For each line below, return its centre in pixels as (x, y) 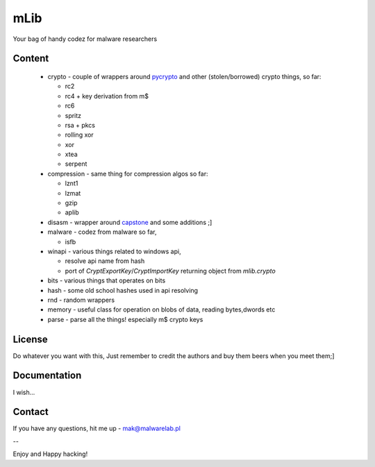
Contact (31, 412)
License (30, 339)
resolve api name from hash (105, 261)
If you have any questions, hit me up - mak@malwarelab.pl (97, 428)
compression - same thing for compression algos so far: (128, 173)
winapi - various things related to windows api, (114, 251)
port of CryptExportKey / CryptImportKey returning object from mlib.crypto (170, 271)
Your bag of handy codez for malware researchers (85, 39)
